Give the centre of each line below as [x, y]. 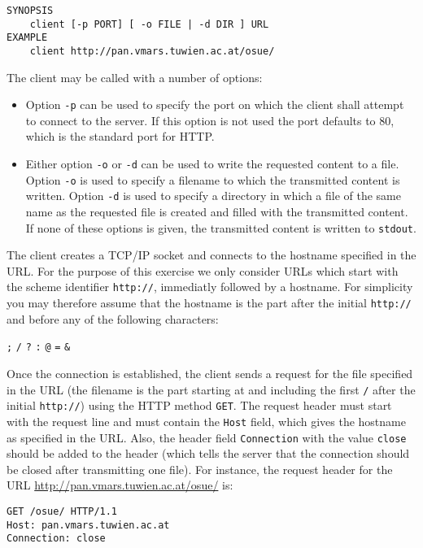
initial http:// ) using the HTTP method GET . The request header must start [199, 405]
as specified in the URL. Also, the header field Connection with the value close [207, 437]
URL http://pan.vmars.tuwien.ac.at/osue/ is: [120, 485]
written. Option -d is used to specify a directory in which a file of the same [213, 196]
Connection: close [56, 539]
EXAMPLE [27, 38]
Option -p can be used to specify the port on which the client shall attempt [215, 104]
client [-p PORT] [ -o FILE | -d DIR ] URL [149, 24]
